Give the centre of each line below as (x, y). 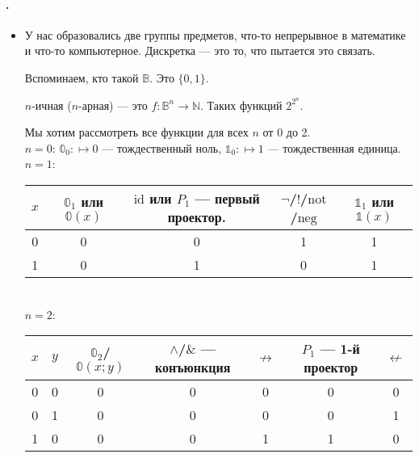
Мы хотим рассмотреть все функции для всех (136, 132)
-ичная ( (52, 105)
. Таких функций (241, 105)
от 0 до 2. (287, 132)
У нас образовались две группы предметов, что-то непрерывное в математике (215, 34)
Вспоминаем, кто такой (82, 77)
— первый (227, 199)
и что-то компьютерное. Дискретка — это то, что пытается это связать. (200, 50)
